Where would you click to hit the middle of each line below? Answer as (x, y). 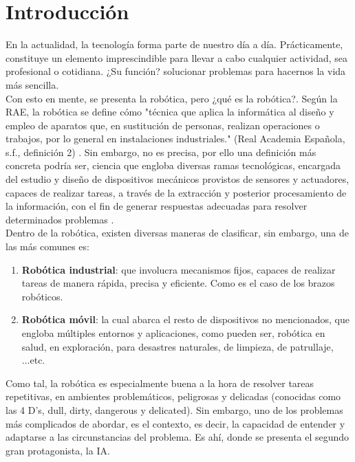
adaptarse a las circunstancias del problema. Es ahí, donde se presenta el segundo (177, 437)
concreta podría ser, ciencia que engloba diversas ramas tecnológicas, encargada (173, 165)
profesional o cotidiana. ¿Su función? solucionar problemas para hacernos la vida (176, 71)
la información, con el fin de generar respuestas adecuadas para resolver (157, 206)
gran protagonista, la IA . (58, 450)
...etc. (33, 360)
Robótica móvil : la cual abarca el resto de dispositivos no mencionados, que (185, 319)
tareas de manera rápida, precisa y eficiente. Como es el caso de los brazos (178, 283)
